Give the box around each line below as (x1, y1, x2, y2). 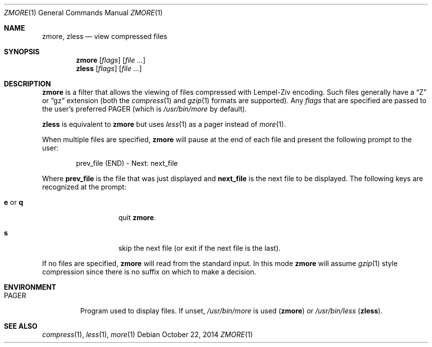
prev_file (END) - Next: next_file (76, 159, 178, 167)
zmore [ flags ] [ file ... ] (76, 56, 145, 64)
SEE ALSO (4, 322, 37, 330)
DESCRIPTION (4, 79, 51, 88)
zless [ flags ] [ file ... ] (76, 64, 142, 73)
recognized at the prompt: (42, 183, 127, 191)
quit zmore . (118, 213, 156, 222)
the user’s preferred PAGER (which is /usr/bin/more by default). (42, 105, 247, 113)
